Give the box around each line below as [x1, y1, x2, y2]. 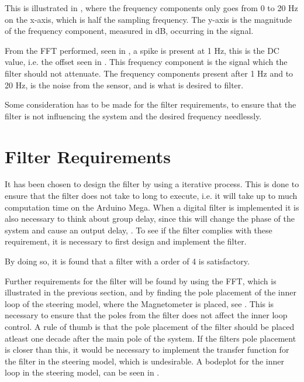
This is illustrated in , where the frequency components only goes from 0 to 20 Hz [5, 2, 298, 13]
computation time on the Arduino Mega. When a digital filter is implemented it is [5, 201, 299, 213]
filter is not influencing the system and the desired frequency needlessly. [5, 109, 262, 122]
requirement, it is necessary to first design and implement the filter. [5, 235, 247, 247]
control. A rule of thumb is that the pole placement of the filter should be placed [5, 321, 295, 332]
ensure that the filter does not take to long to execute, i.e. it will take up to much [5, 190, 298, 202]
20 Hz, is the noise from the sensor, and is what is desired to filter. [5, 78, 244, 91]
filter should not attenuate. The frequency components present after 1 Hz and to [5, 67, 293, 79]
